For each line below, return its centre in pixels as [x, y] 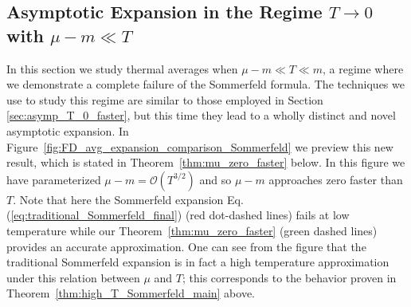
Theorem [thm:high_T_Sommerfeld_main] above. [131, 293]
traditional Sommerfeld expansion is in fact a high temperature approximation [198, 262]
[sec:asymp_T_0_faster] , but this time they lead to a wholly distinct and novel [201, 115]
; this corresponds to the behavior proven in [289, 277]
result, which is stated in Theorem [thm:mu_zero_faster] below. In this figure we [206, 162]
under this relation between [73, 277]
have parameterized [54, 179]
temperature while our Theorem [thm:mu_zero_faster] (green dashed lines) [192, 230]
